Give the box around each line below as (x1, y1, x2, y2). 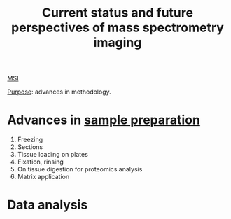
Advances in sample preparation (7, 112, 201, 128)
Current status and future (41, 5, 194, 21)
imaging (93, 35, 142, 50)
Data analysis (7, 197, 88, 213)
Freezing (17, 135, 43, 144)
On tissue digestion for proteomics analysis (17, 165, 143, 174)
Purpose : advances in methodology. (7, 87, 112, 96)
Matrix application (17, 173, 70, 181)
